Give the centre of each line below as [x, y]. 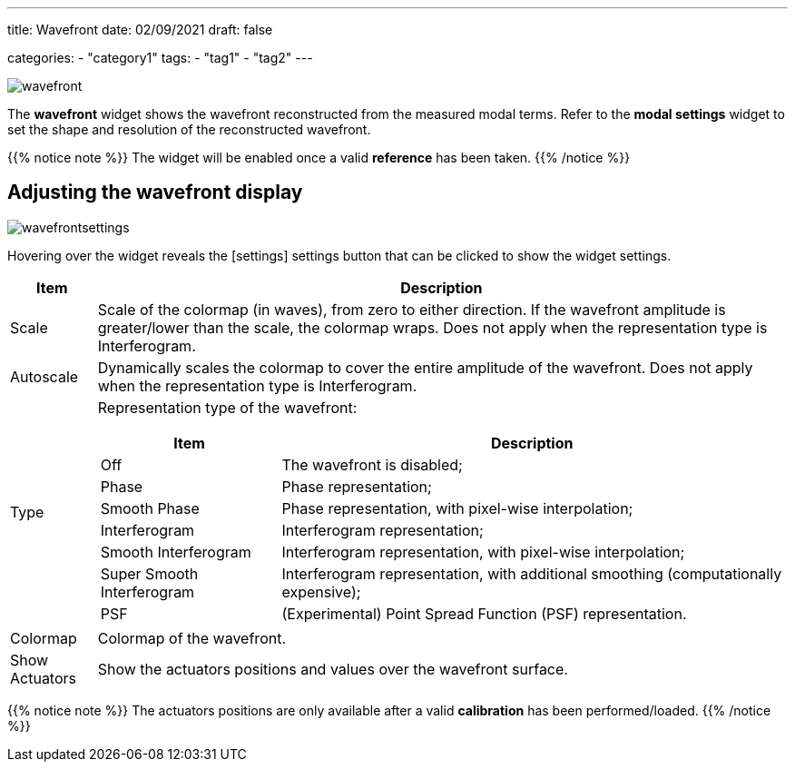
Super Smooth [149, 573]
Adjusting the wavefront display [155, 192]
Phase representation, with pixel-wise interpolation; [457, 508]
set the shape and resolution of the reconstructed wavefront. [189, 129]
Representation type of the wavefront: [227, 407]
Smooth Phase [150, 508]
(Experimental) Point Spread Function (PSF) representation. [484, 613]
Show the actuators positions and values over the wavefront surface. [333, 669]
